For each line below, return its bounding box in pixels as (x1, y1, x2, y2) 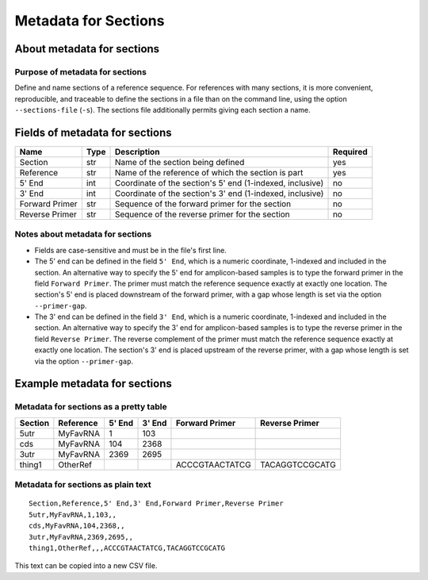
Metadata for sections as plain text (14, 479, 151, 490)
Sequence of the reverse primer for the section (114, 209, 291, 220)
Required (332, 147, 368, 157)
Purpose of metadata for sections (14, 66, 147, 77)
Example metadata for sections (14, 377, 172, 390)
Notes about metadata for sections (14, 229, 152, 240)
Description (114, 147, 160, 157)
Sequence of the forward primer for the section (114, 198, 292, 209)
